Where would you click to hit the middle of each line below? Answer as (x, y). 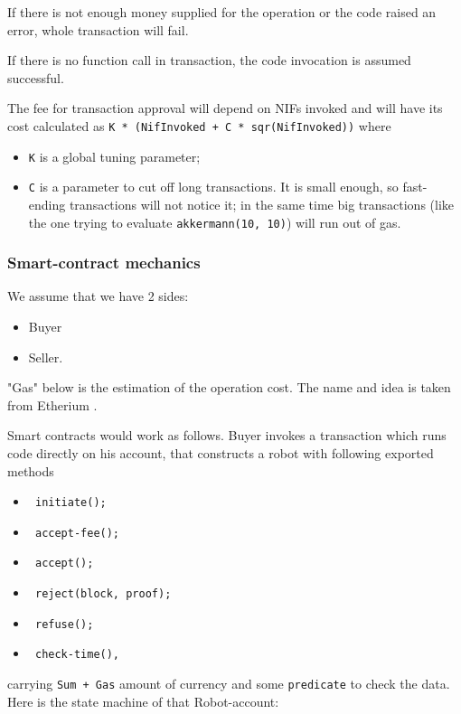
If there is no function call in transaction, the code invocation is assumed (209, 60)
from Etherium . (52, 404)
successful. (36, 77)
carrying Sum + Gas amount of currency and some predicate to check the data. (229, 684)
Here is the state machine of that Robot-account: (143, 701)
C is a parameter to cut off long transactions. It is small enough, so (213, 187)
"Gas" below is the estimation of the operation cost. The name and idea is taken (229, 387)
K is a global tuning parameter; (114, 156)
